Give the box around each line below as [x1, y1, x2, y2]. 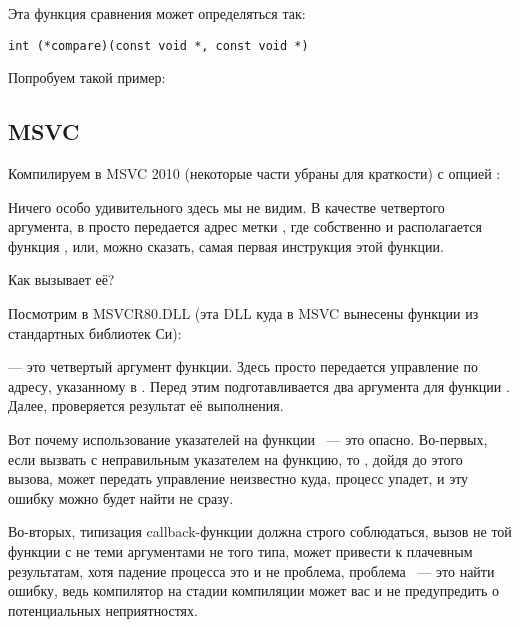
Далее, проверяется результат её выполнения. [8, 395, 284, 416]
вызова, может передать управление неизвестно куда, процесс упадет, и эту [8, 468, 469, 489]
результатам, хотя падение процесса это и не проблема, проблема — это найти [8, 560, 495, 581]
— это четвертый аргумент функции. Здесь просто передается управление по [8, 356, 478, 377]
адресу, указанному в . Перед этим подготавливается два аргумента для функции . [8, 375, 510, 396]
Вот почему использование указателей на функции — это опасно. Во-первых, [8, 428, 488, 449]
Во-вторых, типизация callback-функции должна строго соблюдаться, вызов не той [8, 521, 512, 542]
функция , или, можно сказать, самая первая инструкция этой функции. [8, 235, 444, 256]
